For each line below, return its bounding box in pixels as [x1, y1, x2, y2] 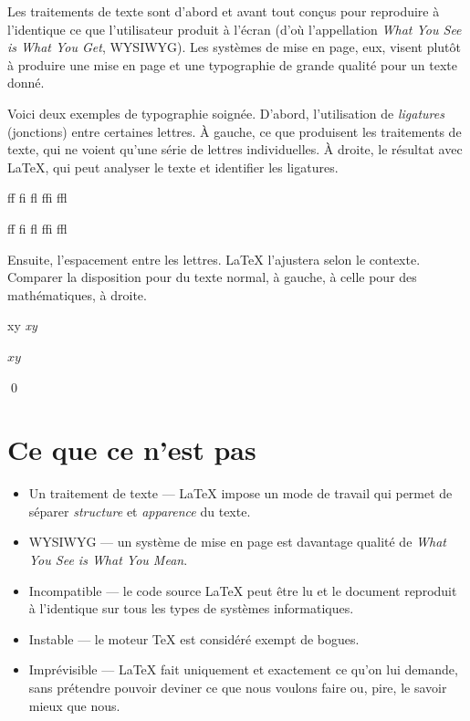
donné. [7, 73, 45, 92]
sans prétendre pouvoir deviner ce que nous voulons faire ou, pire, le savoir [28, 677, 447, 696]
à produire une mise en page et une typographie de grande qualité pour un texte [7, 55, 458, 74]
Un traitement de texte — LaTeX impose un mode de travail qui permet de [28, 484, 453, 503]
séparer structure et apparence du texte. [28, 501, 251, 520]
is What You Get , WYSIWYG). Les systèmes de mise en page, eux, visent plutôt [7, 37, 462, 57]
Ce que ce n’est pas [7, 431, 256, 468]
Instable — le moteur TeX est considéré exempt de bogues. [28, 629, 360, 648]
